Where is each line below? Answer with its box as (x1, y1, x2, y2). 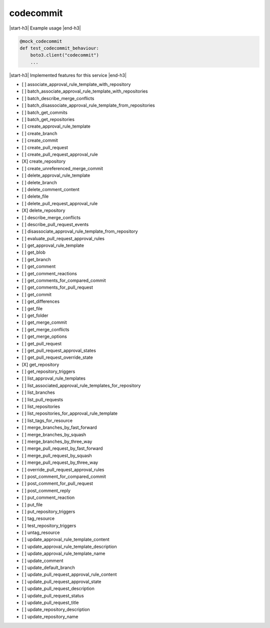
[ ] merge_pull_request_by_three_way (21, 459, 98, 465)
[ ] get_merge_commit (21, 319, 67, 325)
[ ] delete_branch (21, 179, 57, 185)
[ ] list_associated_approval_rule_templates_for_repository (21, 382, 141, 388)
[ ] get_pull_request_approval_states (21, 347, 96, 353)
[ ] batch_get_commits (21, 109, 67, 115)
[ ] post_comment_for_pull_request (21, 480, 93, 486)
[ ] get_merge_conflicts (21, 326, 69, 332)
